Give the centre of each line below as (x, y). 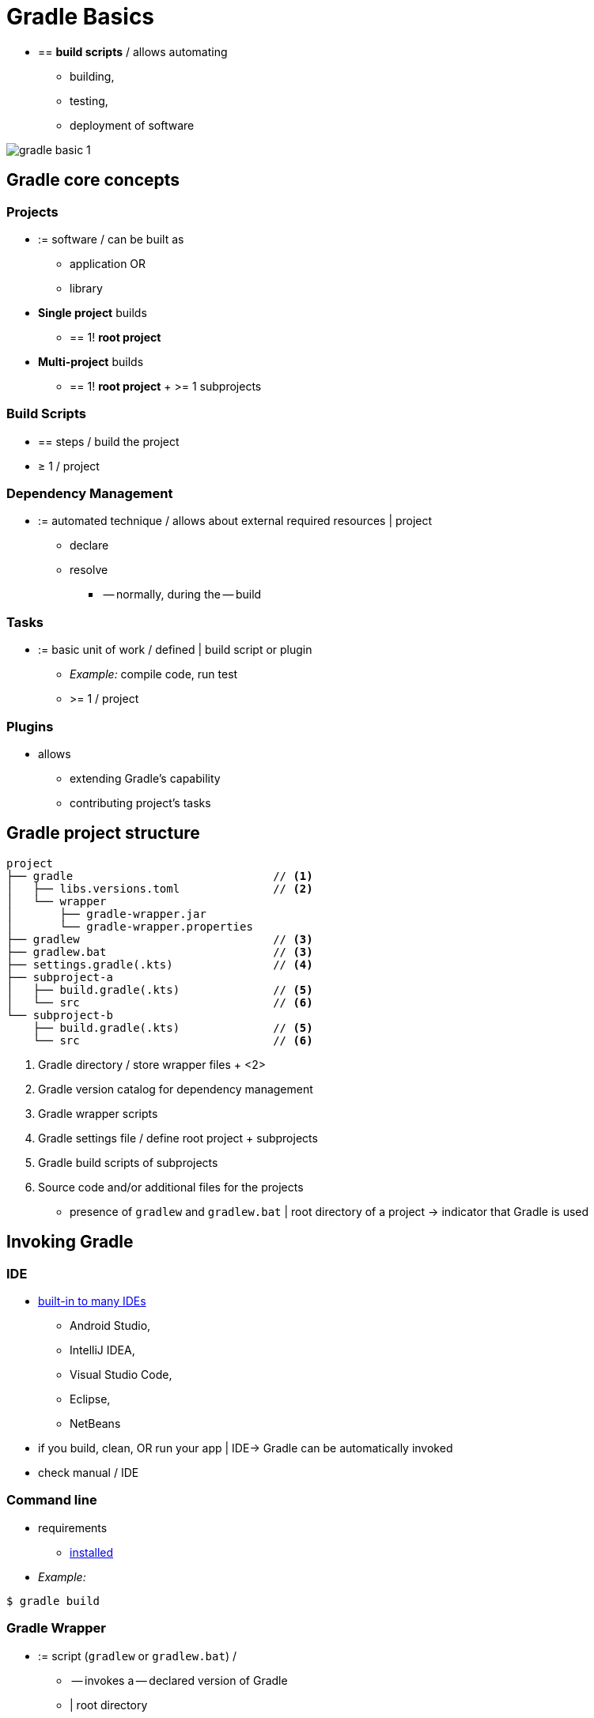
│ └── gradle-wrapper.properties (130, 926)
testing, (89, 100)
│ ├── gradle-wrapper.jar (106, 914)
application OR (108, 263)
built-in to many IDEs (92, 1301)
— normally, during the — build (182, 595)
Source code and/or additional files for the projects (171, 1187)
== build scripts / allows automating (133, 51)
